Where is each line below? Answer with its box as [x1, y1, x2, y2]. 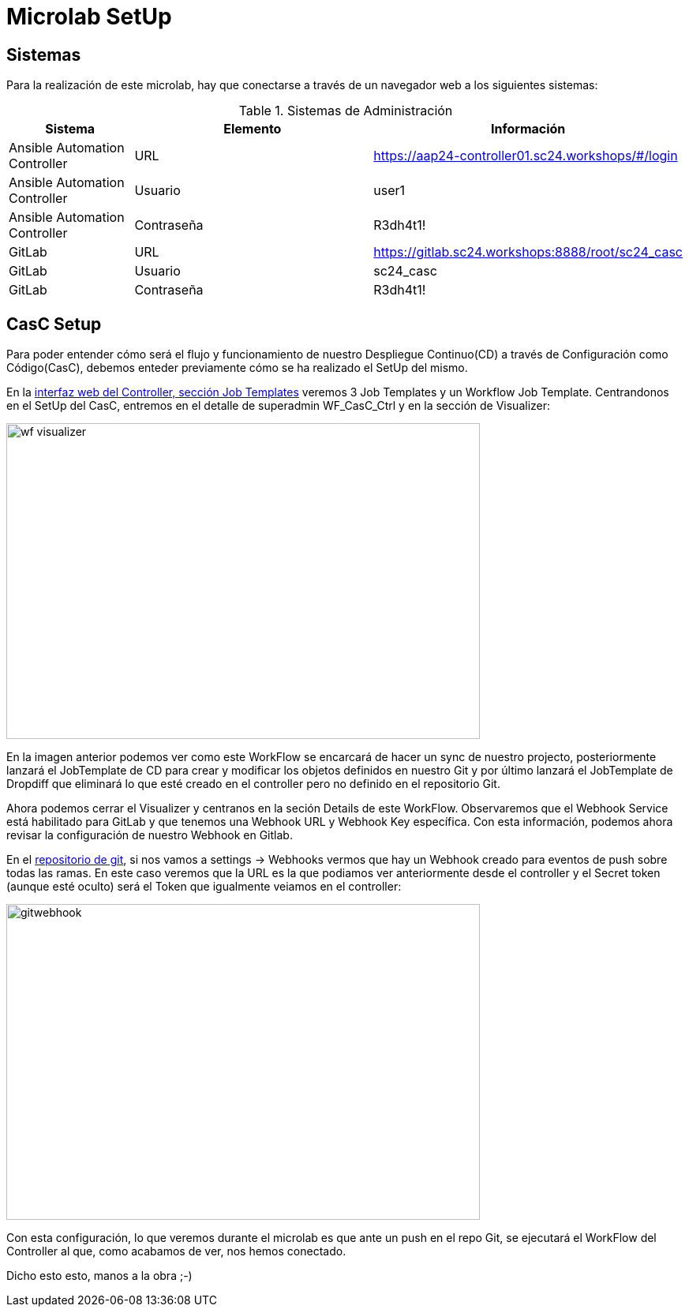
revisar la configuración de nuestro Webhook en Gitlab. [6, 828, 293, 842]
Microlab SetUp [6, 3, 172, 30]
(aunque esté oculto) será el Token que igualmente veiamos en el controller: [6, 880, 402, 894]
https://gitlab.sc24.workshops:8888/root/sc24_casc [373, 244, 683, 261]
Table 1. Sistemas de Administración [238, 103, 453, 119]
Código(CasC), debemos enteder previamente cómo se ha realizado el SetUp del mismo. [6, 361, 468, 375]
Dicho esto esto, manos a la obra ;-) [6, 1269, 193, 1283]
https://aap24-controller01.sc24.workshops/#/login [373, 148, 678, 164]
